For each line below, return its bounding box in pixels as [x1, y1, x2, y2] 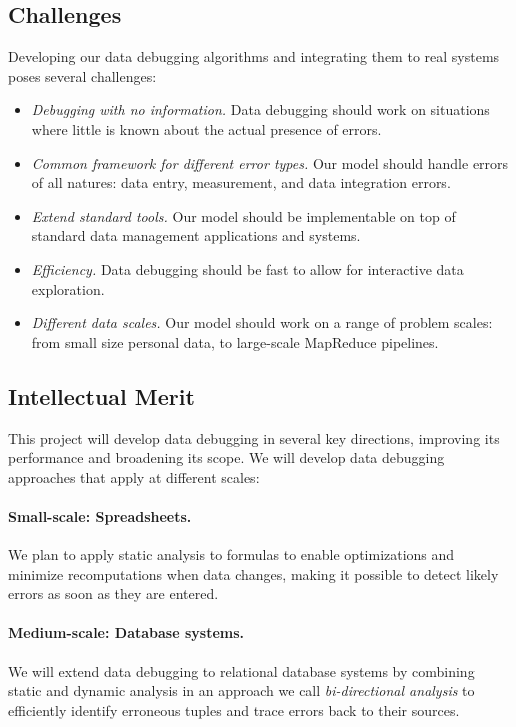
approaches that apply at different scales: [8, 466, 260, 487]
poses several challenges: [8, 65, 157, 86]
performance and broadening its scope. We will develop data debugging [8, 447, 445, 468]
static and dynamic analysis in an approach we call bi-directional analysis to [8, 680, 475, 701]
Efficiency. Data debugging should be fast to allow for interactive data [31, 258, 464, 279]
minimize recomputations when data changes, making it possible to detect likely [8, 563, 499, 584]
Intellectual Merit [8, 380, 195, 411]
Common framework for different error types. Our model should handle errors [31, 152, 509, 173]
